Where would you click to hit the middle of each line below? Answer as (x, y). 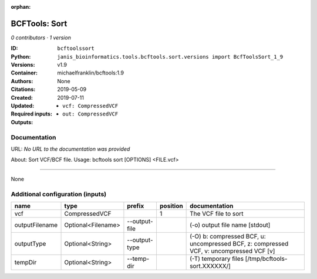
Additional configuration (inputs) (59, 194)
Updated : (23, 106)
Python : (21, 56)
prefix (136, 206)
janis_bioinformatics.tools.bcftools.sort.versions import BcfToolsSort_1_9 (170, 57)
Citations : (23, 89)
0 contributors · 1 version (41, 38)
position (171, 206)
